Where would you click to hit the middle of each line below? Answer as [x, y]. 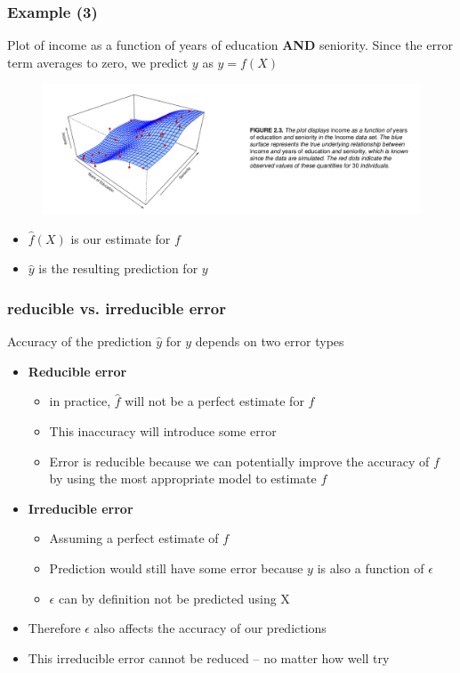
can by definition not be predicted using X [174, 598]
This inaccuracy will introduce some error [163, 430]
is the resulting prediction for [118, 268]
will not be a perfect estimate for [214, 401]
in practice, [80, 401]
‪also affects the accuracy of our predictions [210, 628]
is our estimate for [121, 238]
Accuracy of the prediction [80, 341]
